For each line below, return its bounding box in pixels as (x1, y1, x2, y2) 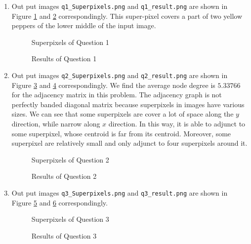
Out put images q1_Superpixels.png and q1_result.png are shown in (11, 1, 228, 11)
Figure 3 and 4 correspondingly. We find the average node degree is (11, 80, 215, 90)
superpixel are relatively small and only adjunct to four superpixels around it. (11, 138, 248, 148)
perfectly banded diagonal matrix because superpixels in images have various (11, 99, 245, 109)
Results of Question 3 (31, 230, 97, 241)
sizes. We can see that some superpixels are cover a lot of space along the (11, 109, 234, 119)
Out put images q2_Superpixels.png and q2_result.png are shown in (11, 70, 228, 81)
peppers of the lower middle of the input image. (11, 20, 156, 31)
